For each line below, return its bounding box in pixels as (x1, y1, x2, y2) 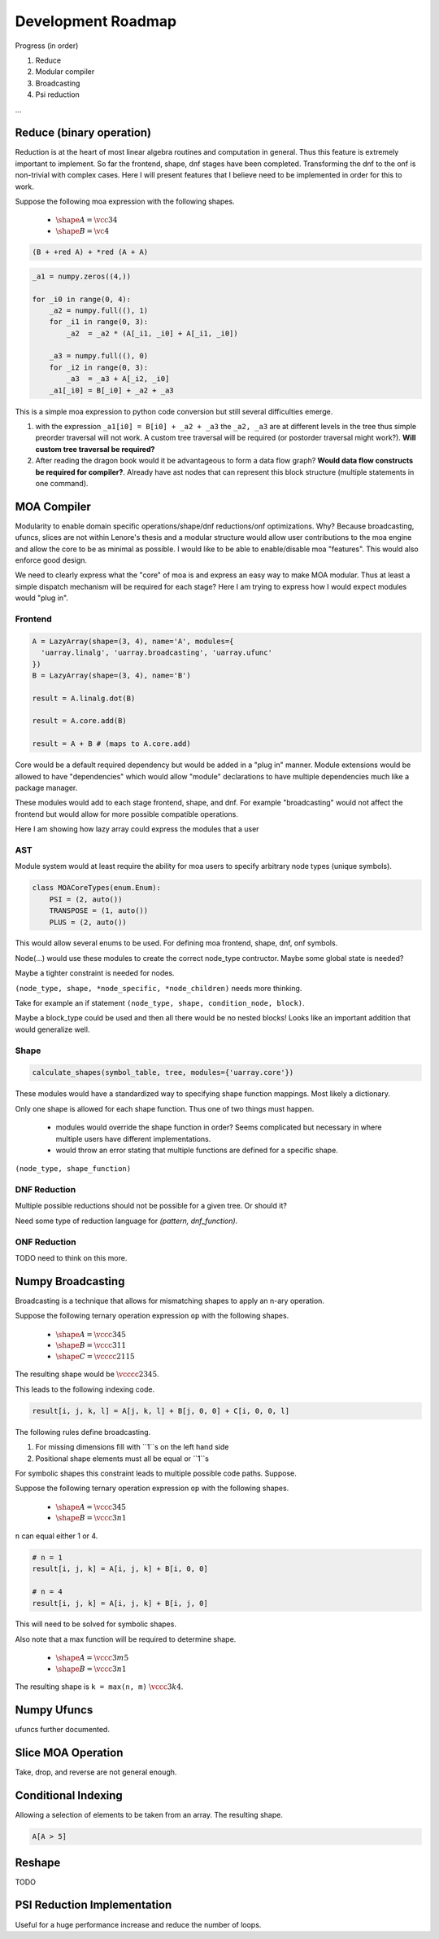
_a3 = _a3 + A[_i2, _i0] (66, 375, 170, 384)
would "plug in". (15, 593, 69, 603)
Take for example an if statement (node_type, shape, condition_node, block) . (15, 998, 305, 1008)
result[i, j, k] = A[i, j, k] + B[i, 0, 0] (32, 1564, 209, 1573)
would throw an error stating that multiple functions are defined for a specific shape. (55, 1145, 339, 1155)
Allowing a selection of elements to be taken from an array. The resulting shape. (15, 1810, 284, 1820)
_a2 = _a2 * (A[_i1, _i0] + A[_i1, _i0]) (66, 328, 239, 338)
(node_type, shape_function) (15, 1165, 132, 1173)
